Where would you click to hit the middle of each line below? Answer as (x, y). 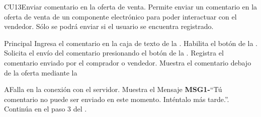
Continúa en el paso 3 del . (46, 109)
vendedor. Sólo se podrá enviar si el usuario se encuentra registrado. (109, 26)
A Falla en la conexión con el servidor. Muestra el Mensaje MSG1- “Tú (113, 89)
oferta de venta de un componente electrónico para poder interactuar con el (120, 16)
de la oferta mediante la (41, 72)
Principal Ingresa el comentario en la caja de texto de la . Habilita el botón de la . (131, 43)
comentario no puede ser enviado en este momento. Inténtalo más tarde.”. (117, 99)
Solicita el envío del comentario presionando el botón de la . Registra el (114, 53)
